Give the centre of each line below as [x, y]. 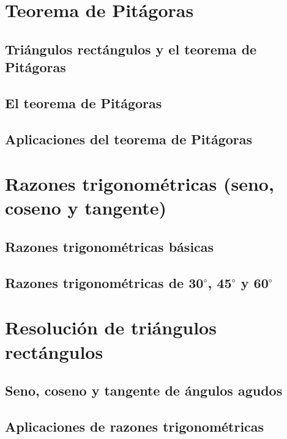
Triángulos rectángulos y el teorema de [131, 49]
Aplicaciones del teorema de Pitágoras [129, 138]
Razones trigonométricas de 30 [104, 282]
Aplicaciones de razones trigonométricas [135, 426]
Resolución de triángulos [111, 327]
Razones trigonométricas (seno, [140, 184]
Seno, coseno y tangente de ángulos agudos [144, 390]
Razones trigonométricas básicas [110, 247]
